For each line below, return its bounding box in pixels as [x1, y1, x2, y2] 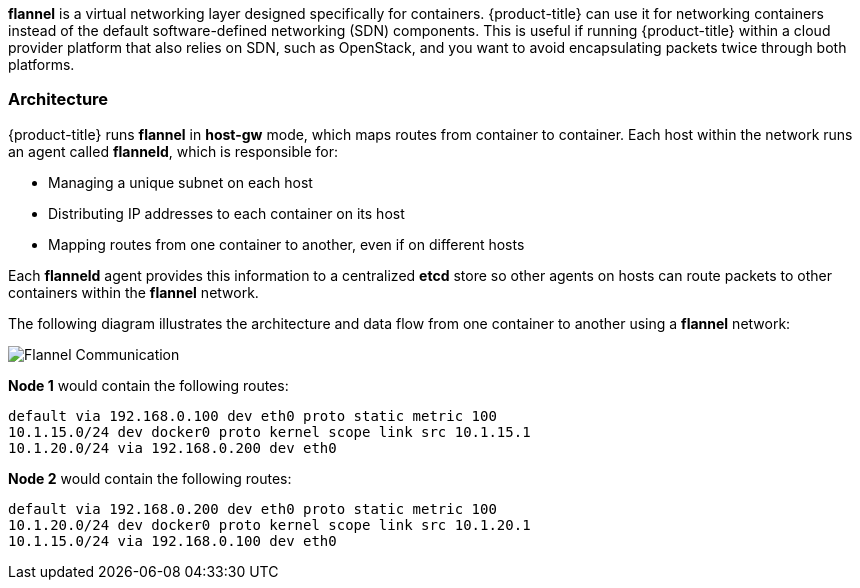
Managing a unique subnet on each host [48, 173, 313, 191]
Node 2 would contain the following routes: [8, 469, 292, 487]
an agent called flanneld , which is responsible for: [8, 142, 338, 160]
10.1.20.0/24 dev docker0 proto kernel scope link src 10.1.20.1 [8, 516, 531, 533]
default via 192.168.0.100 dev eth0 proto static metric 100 [8, 407, 497, 424]
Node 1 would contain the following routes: [8, 376, 289, 394]
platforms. [8, 56, 75, 73]
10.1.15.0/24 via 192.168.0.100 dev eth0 [8, 532, 337, 549]
